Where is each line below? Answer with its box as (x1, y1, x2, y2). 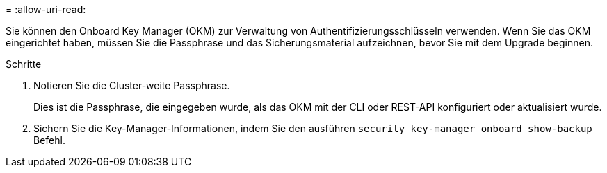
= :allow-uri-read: (6, 3, 86, 15)
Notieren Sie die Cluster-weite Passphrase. (33, 80, 230, 91)
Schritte (6, 58, 42, 70)
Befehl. (33, 134, 65, 146)
